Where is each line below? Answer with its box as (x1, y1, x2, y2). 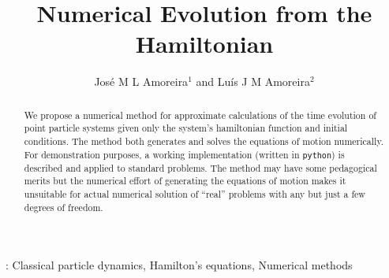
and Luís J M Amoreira (196, 73, 310, 90)
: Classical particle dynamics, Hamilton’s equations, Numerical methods (6, 257, 353, 273)
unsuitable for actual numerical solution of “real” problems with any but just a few (24, 187, 365, 201)
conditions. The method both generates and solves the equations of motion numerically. (24, 135, 384, 148)
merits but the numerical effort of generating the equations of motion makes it (24, 174, 346, 187)
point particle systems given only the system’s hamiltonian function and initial (24, 121, 348, 135)
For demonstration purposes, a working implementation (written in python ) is (24, 147, 345, 161)
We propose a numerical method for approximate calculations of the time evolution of (24, 108, 376, 121)
